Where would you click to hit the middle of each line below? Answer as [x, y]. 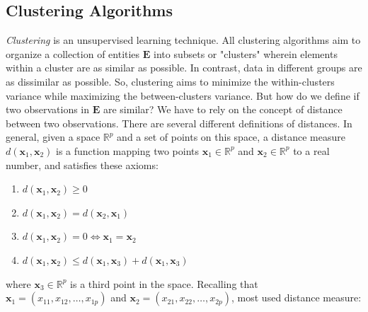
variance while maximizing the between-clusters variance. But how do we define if [183, 95]
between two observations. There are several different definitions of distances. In [179, 123]
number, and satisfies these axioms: [82, 164]
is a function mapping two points [128, 150]
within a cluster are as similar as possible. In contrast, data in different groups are [184, 68]
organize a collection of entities [73, 53]
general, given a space [53, 137]
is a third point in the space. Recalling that [164, 283]
